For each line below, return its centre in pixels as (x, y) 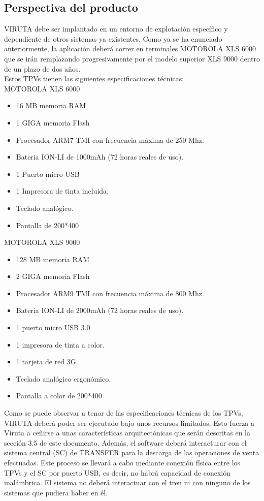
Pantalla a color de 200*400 (59, 396)
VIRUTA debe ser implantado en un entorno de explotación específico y (116, 29)
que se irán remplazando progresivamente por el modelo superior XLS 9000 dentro (132, 58)
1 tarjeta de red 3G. (47, 362)
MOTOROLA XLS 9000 (42, 242)
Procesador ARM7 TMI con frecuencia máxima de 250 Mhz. (110, 139)
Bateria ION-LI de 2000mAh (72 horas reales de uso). (100, 310)
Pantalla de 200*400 (47, 225)
